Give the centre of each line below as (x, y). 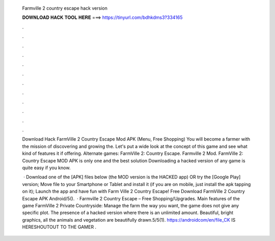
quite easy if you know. (46, 168)
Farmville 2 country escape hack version (65, 8)
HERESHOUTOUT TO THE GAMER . (59, 227)
